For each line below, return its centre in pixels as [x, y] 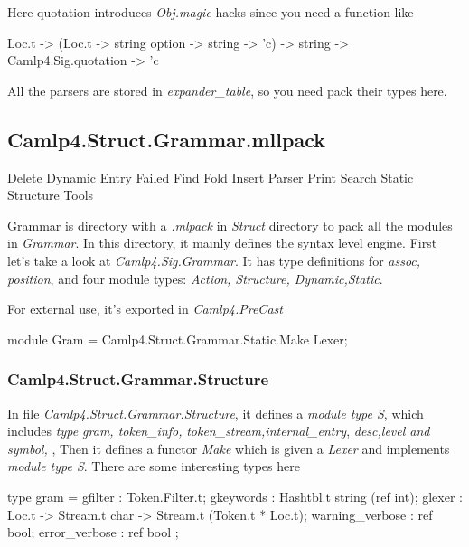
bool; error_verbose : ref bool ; [93, 532]
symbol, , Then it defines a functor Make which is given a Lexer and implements [229, 448]
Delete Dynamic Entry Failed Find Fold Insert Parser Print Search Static [211, 177]
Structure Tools [51, 195]
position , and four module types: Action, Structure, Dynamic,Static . [195, 278]
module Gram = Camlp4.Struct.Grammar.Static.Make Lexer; [178, 339]
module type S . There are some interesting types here [154, 466]
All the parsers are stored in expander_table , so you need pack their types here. [227, 90]
